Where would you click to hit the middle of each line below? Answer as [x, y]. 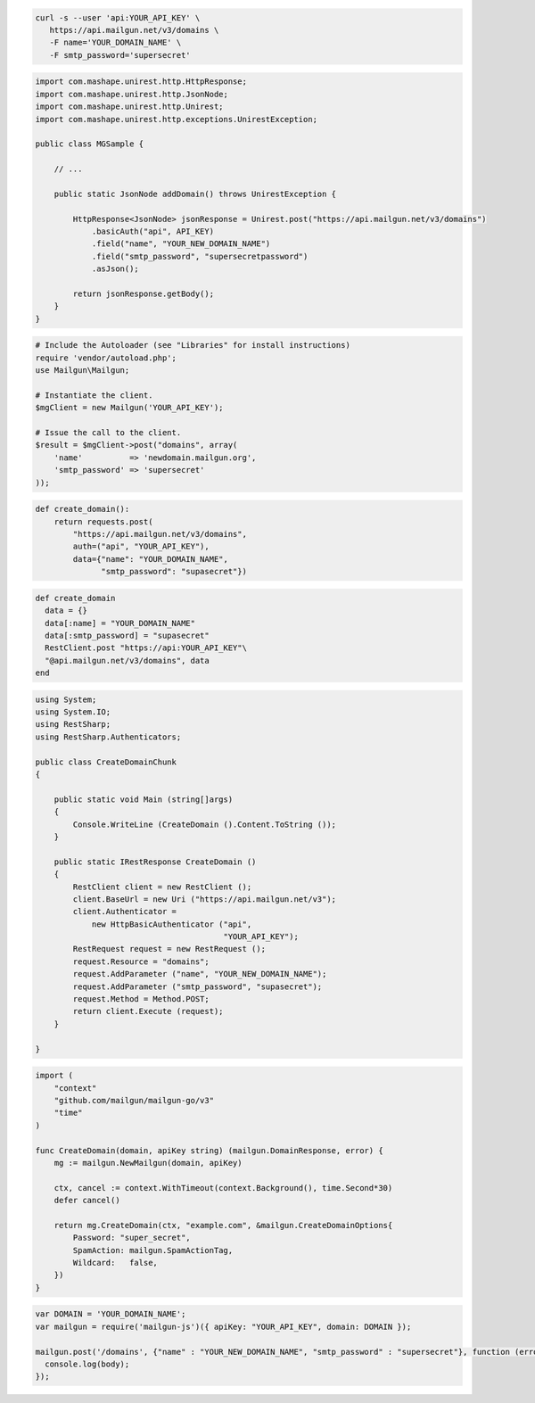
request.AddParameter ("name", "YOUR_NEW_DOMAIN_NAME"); [200, 974]
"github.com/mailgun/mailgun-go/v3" [134, 1100]
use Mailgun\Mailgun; [82, 371]
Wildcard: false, [115, 1263]
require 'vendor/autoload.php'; [106, 358]
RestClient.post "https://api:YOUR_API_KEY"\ [146, 648]
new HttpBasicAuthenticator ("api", [172, 924]
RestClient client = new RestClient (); [162, 887]
